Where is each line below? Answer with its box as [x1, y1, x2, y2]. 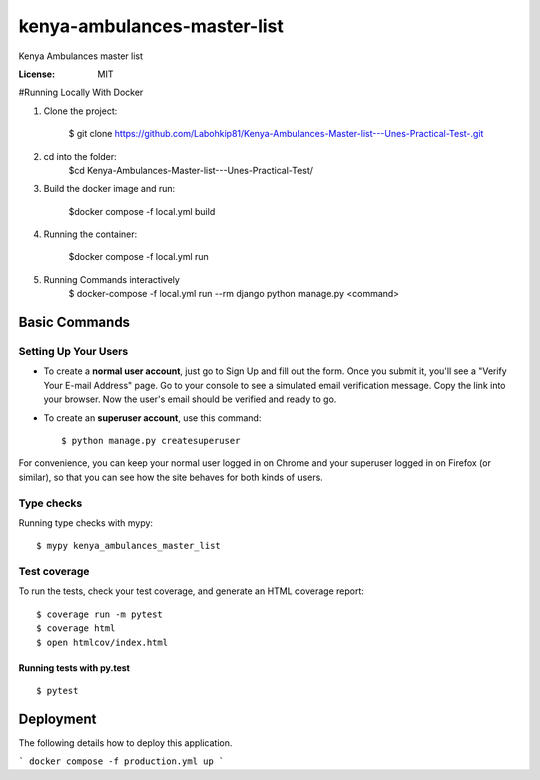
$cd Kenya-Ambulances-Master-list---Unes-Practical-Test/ [68, 164, 314, 176]
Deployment [18, 710, 97, 727]
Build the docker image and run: [43, 183, 176, 195]
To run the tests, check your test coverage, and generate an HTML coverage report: [18, 585, 365, 597]
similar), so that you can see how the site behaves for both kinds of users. [18, 471, 324, 483]
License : [18, 68, 55, 80]
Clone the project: [43, 105, 118, 117]
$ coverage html [36, 623, 116, 634]
